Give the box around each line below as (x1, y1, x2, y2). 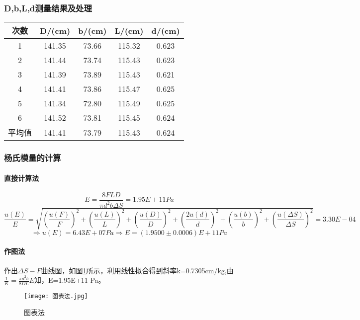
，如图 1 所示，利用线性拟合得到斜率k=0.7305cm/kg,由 (62, 265, 234, 275)
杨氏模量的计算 (4, 152, 61, 164)
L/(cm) (114, 24, 144, 36)
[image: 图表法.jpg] (24, 293, 88, 300)
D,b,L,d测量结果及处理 (4, 1, 92, 14)
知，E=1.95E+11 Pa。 (34, 275, 105, 285)
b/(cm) (78, 24, 107, 36)
